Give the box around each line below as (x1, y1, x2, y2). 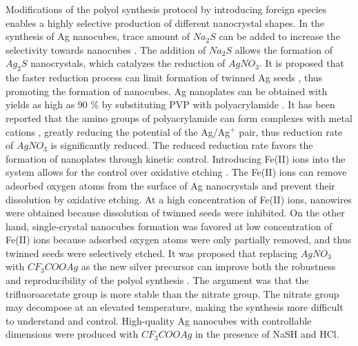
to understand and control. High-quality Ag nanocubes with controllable (6, 313, 312, 327)
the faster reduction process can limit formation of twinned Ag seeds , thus (6, 70, 323, 85)
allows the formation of (235, 42, 332, 57)
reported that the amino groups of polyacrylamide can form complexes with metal (6, 110, 352, 125)
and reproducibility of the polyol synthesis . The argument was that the (6, 273, 309, 287)
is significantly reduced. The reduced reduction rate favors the (50, 138, 313, 152)
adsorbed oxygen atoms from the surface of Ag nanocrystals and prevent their (6, 178, 335, 192)
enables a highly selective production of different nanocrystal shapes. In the (6, 15, 325, 30)
